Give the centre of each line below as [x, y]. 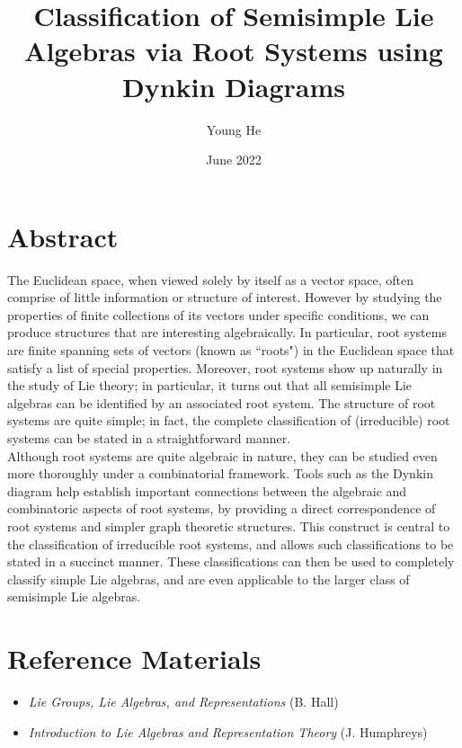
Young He [234, 129]
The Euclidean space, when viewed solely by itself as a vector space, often [211, 279]
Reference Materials [134, 659]
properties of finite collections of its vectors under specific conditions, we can [218, 314]
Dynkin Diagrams [234, 86]
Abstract [63, 236]
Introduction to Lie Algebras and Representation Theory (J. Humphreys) [228, 731]
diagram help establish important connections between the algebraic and [207, 490]
